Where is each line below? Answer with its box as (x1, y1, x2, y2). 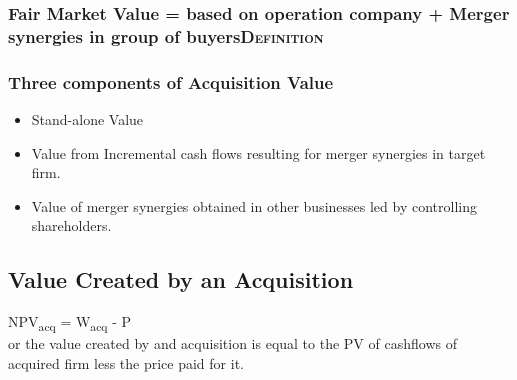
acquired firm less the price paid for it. (8, 352, 244, 373)
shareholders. (31, 215, 112, 236)
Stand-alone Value (31, 108, 144, 129)
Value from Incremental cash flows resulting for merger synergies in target (31, 142, 486, 163)
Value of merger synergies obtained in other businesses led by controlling (31, 195, 477, 216)
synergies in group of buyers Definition (8, 23, 324, 48)
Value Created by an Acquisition (8, 264, 354, 295)
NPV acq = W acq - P (8, 311, 132, 334)
